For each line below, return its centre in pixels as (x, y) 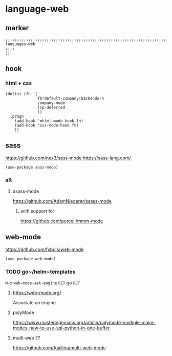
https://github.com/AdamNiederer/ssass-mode (62, 201)
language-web (37, 9)
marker (17, 28)
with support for (37, 211)
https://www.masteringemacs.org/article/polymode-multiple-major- (84, 322)
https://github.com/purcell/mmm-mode (62, 221)
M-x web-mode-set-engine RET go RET (43, 283)
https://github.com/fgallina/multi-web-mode (59, 348)
